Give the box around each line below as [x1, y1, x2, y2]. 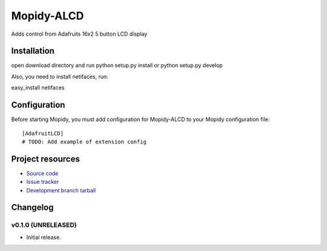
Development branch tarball [26, 186, 96, 194]
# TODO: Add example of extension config [22, 138, 147, 145]
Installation [11, 46, 54, 56]
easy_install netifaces [11, 84, 65, 91]
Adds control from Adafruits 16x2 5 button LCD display [11, 30, 148, 37]
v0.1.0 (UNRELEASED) [11, 221, 77, 229]
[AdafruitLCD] [22, 130, 64, 137]
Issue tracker [26, 178, 59, 186]
